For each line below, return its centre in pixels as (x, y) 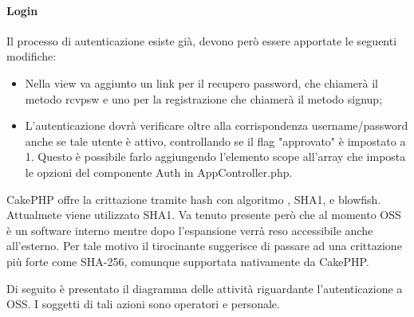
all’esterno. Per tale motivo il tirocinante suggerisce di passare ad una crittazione (204, 246)
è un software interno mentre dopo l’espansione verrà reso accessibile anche (190, 230)
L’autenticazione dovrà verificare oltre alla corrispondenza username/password (217, 125)
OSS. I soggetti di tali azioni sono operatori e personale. (143, 304)
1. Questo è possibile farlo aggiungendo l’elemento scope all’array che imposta (215, 157)
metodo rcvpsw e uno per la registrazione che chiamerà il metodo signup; (204, 98)
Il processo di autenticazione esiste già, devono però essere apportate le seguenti (202, 40)
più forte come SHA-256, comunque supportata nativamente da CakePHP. (188, 261)
